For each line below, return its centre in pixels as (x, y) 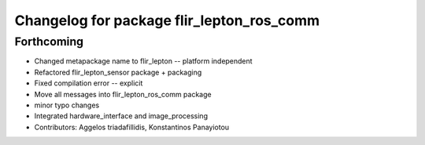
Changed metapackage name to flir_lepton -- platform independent (143, 61)
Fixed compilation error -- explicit (89, 83)
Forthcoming (49, 42)
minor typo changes (67, 105)
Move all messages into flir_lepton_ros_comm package (123, 94)
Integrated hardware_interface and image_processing (121, 116)
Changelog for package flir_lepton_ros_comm (167, 20)
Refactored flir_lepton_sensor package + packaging (118, 72)
